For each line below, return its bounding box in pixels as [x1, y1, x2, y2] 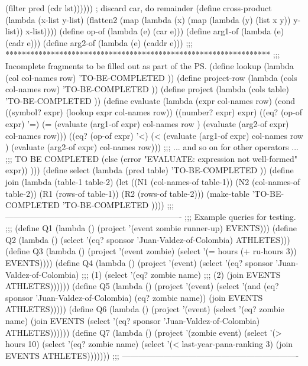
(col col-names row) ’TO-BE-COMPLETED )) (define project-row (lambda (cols [5, 71, 297, 83]
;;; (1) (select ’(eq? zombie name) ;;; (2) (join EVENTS [82, 268, 281, 280]
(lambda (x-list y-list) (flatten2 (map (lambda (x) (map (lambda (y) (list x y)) [5, 13, 291, 25]
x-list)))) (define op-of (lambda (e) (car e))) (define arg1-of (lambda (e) [25, 25, 284, 37]
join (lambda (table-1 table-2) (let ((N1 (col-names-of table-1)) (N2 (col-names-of [5, 175, 300, 187]
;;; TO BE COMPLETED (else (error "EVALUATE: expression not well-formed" [5, 152, 297, 164]
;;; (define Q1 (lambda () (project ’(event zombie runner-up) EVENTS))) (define [5, 222, 297, 234]
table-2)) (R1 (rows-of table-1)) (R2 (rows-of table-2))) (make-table [5, 187, 249, 199]
